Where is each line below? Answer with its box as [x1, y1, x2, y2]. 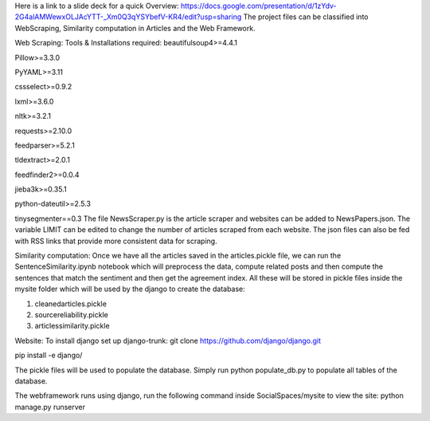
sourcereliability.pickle [34, 309, 109, 319]
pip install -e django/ [14, 351, 83, 360]
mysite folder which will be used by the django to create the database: [14, 284, 246, 294]
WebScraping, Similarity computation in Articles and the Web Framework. [14, 23, 256, 33]
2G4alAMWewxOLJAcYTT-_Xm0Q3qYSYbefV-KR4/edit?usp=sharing [14, 12, 242, 22]
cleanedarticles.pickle [34, 299, 107, 309]
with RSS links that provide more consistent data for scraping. [14, 236, 218, 246]
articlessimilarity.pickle [34, 321, 111, 331]
